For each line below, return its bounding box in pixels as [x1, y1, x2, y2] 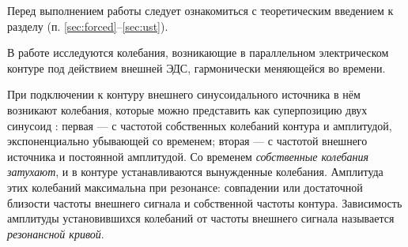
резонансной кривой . [7, 225, 104, 241]
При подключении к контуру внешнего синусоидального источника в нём [7, 86, 361, 103]
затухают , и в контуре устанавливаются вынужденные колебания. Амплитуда [7, 163, 383, 180]
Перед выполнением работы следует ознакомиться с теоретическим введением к [7, 2, 394, 18]
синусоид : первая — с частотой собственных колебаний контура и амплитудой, [7, 117, 392, 133]
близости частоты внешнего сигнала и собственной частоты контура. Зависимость [7, 194, 402, 211]
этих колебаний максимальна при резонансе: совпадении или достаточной [7, 178, 363, 195]
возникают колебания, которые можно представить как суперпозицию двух [7, 101, 368, 118]
